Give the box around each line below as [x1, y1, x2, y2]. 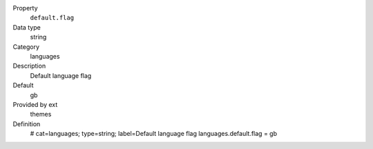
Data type [12, 23, 41, 31]
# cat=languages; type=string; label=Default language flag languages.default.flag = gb [30, 130, 278, 138]
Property [12, 4, 38, 12]
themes [30, 110, 52, 119]
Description [12, 62, 46, 70]
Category [12, 42, 40, 51]
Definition [12, 119, 41, 128]
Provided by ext [12, 100, 58, 108]
